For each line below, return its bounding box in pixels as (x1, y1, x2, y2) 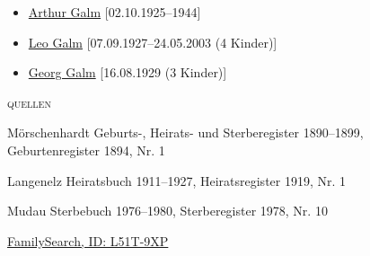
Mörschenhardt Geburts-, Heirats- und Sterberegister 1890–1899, (7, 123, 364, 142)
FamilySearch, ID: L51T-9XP (7, 231, 169, 250)
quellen (7, 93, 51, 111)
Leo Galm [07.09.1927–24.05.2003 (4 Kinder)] (28, 32, 277, 51)
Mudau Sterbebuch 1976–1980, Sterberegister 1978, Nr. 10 (7, 201, 328, 220)
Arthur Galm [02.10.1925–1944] (28, 3, 201, 21)
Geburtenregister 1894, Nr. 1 (7, 140, 165, 159)
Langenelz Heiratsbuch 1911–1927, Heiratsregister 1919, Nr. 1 (7, 171, 347, 190)
